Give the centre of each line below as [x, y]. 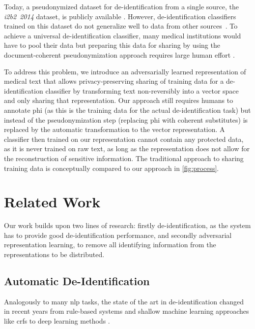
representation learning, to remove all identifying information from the [110, 245]
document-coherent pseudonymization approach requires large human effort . [119, 54]
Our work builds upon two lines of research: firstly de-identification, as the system [127, 225]
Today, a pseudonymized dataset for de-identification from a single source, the [121, 6]
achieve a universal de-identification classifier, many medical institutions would [123, 35]
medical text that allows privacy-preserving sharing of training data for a [114, 81]
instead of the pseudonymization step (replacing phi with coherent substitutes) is [126, 119]
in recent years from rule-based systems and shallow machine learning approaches [127, 311]
